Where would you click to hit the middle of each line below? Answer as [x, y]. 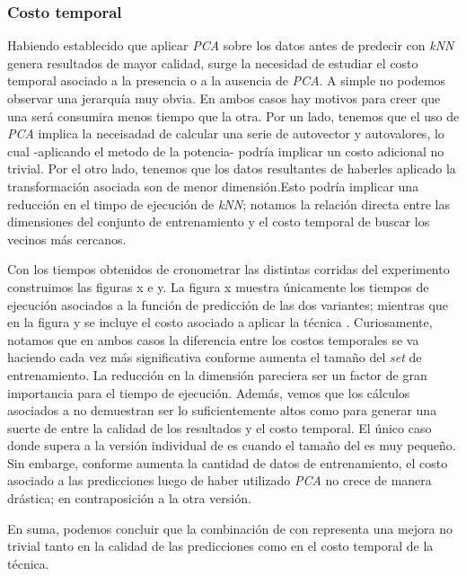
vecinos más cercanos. [67, 239]
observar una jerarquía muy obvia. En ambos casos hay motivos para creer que [224, 98]
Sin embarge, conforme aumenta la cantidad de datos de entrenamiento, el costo [228, 462]
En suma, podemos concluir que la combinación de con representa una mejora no [230, 528]
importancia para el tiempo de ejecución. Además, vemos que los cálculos [209, 392]
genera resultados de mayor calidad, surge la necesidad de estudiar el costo [213, 62]
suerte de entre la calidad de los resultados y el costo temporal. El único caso [220, 427]
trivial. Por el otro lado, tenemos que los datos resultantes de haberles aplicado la [232, 168]
